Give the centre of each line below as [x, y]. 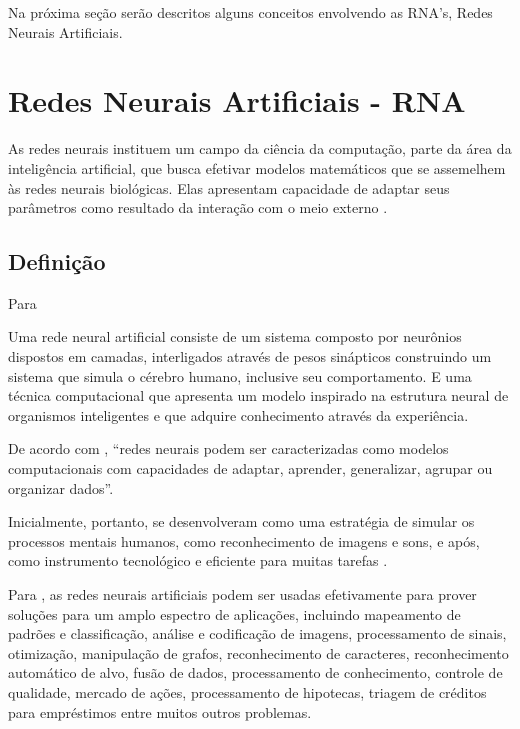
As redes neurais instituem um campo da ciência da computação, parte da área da [260, 148]
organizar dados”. [61, 487]
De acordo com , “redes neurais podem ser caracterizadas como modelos [228, 448]
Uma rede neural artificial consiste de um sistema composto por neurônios [235, 336]
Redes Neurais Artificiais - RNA [237, 100]
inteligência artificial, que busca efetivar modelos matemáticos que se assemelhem [257, 167]
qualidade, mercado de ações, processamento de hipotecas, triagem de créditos [247, 691]
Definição [57, 261]
